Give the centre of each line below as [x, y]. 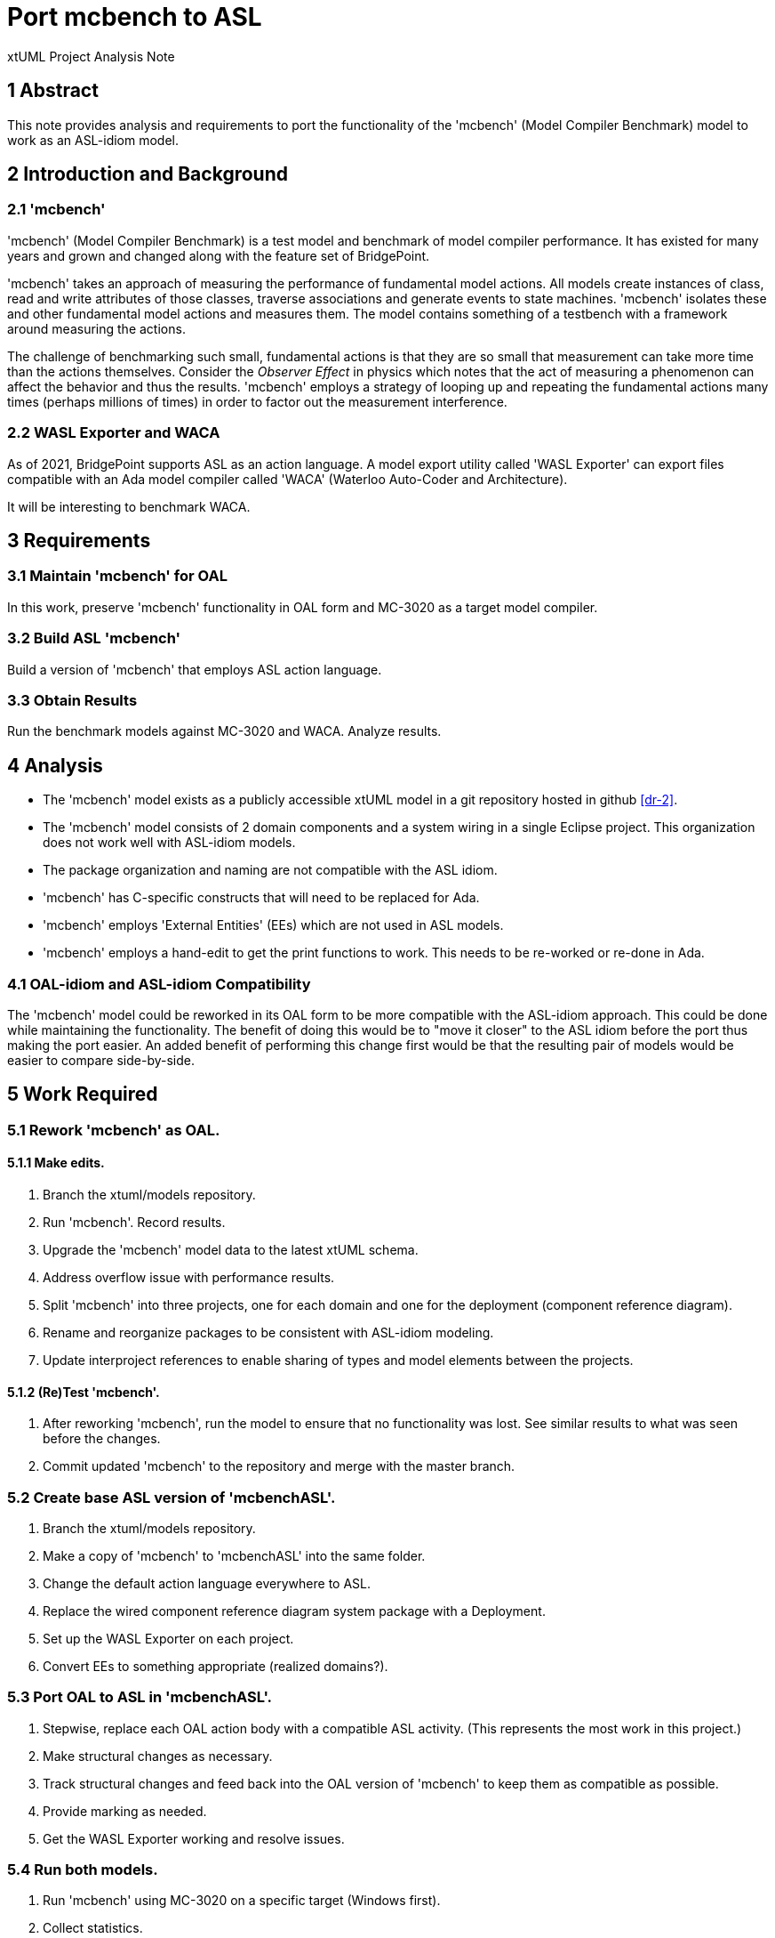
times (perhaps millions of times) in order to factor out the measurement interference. [257, 401]
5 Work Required [83, 1094]
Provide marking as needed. [125, 1811]
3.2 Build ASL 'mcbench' [94, 638]
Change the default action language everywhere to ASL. [207, 1583]
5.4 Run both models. [83, 1870]
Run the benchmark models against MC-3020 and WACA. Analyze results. [224, 731]
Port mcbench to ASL [135, 17]
